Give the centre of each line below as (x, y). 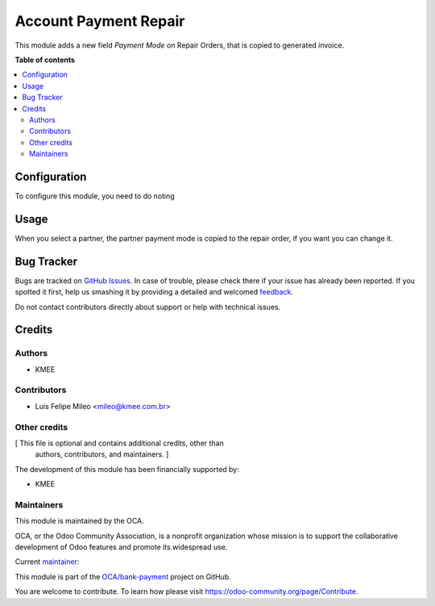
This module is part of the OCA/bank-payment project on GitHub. (123, 576)
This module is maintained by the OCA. (79, 521)
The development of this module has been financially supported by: (127, 469)
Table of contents (45, 60)
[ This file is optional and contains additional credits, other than (120, 443)
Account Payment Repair (100, 21)
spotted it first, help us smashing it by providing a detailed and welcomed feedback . (154, 292)
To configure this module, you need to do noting (95, 196)
